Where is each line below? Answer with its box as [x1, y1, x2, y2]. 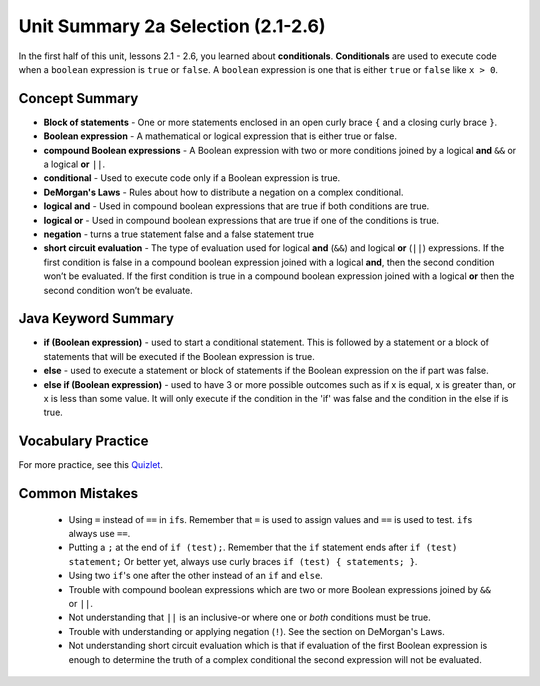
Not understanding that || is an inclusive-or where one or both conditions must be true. [68, 611, 431, 624]
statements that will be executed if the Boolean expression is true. [43, 350, 315, 362]
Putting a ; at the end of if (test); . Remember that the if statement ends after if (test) [68, 541, 458, 554]
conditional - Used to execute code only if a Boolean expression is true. [43, 172, 341, 184]
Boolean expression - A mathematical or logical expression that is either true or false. [43, 130, 397, 142]
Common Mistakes [18, 485, 139, 502]
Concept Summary [18, 90, 139, 107]
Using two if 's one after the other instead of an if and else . [68, 570, 324, 582]
